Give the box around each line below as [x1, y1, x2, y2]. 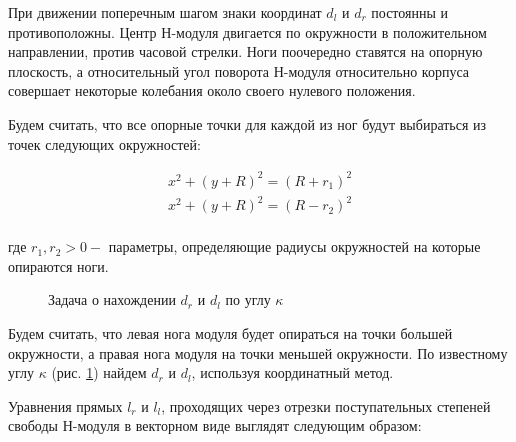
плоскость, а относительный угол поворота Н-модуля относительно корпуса [8, 60, 470, 81]
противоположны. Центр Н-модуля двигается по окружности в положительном [8, 21, 487, 42]
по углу [225, 289, 271, 310]
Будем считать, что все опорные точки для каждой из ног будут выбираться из [8, 113, 487, 134]
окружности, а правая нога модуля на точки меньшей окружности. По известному [8, 342, 508, 363]
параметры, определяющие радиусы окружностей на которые [108, 236, 481, 257]
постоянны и [371, 2, 449, 22]
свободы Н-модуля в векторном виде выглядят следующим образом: [8, 415, 422, 436]
